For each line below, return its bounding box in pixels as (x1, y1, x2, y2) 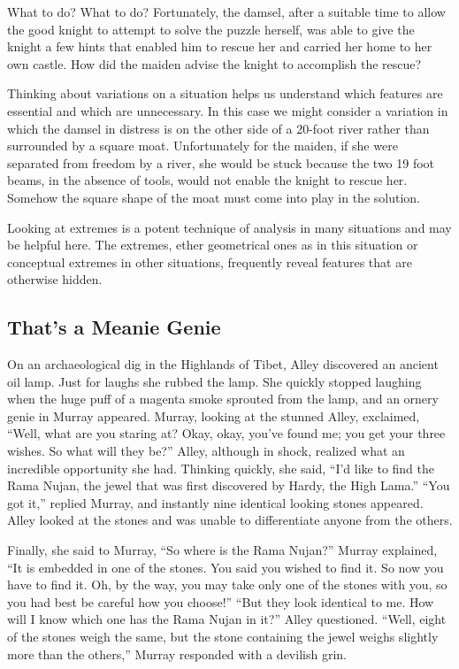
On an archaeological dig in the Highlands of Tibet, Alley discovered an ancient (7, 355, 439, 373)
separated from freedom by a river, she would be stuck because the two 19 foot (7, 153, 435, 172)
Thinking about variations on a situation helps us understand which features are (7, 84, 443, 103)
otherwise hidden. (7, 270, 103, 288)
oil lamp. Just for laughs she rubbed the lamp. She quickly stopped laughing (7, 372, 422, 390)
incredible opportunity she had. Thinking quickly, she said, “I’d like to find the (7, 458, 434, 477)
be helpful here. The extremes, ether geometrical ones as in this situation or (7, 235, 418, 254)
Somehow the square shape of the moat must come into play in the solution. (7, 188, 420, 206)
